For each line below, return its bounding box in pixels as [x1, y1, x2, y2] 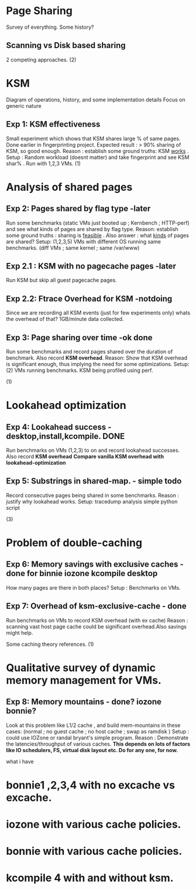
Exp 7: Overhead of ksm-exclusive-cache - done [6, 601, 187, 611]
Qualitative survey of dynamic [6, 661, 156, 674]
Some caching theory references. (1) [6, 641, 94, 648]
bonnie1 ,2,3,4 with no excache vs [6, 779, 176, 791]
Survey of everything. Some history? [6, 23, 94, 31]
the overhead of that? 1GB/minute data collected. [6, 316, 124, 323]
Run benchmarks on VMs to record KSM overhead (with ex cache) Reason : [6, 617, 188, 624]
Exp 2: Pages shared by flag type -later [6, 204, 151, 214]
